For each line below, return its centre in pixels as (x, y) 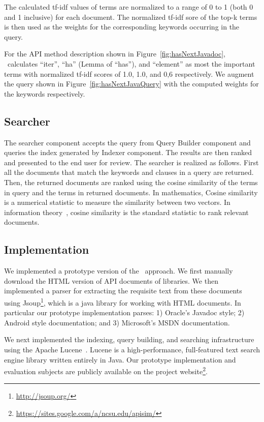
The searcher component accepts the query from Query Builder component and (127, 142)
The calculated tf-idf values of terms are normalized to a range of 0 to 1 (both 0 (129, 7)
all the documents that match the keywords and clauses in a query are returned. (129, 172)
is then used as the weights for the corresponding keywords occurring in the (122, 27)
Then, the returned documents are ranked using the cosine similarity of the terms (131, 182)
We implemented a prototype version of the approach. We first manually (119, 271)
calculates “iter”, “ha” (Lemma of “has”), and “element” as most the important (131, 63)
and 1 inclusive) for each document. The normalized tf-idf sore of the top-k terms (131, 17)
